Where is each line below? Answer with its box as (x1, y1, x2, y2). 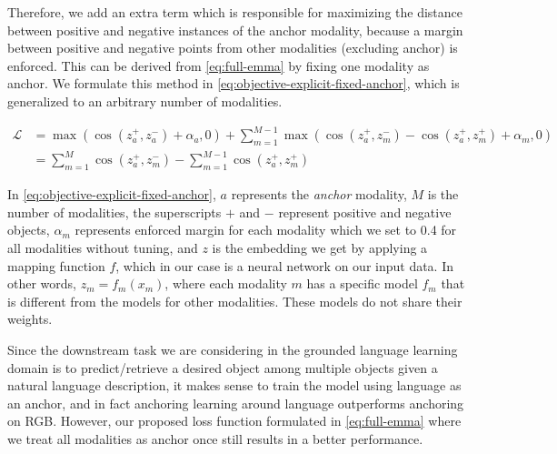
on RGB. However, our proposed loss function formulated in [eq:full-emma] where (7, 411, 462, 430)
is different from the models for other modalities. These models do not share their (7, 291, 463, 310)
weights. (7, 309, 53, 328)
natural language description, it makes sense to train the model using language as (7, 376, 462, 395)
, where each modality (164, 274, 287, 293)
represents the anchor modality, (231, 185, 407, 204)
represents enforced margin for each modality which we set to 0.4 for (75, 220, 457, 239)
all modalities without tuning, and (7, 238, 198, 257)
